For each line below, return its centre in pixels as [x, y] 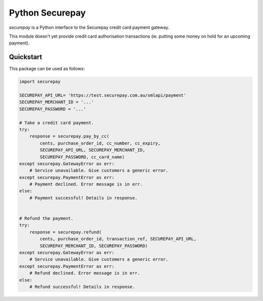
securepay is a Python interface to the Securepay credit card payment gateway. [89, 27]
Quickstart [26, 57]
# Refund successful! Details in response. [82, 287]
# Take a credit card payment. [57, 123]
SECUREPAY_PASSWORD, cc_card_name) [82, 157]
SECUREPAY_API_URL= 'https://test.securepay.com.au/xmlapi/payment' [103, 95]
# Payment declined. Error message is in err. [86, 184]
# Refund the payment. [46, 218]
